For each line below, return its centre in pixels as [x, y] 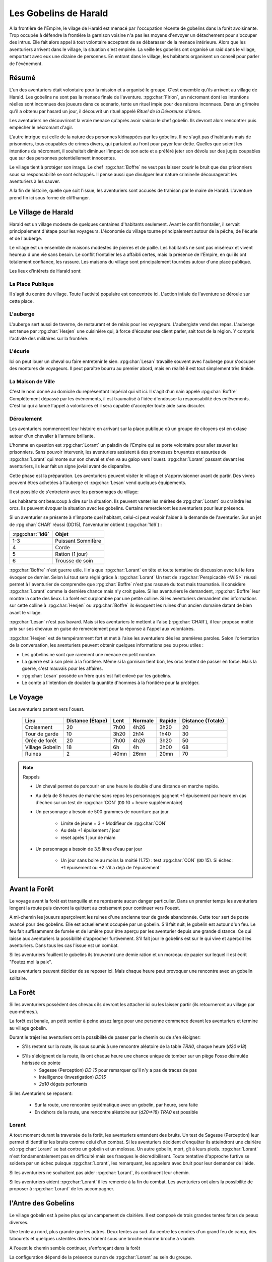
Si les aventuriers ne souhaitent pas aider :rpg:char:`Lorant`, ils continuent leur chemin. [99, 1172]
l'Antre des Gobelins [42, 1203]
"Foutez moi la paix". [31, 962]
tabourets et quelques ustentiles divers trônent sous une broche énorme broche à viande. [103, 1239]
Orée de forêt [41, 741]
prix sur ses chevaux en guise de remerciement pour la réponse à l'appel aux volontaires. [102, 629]
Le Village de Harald [42, 212]
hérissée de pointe [41, 1063]
